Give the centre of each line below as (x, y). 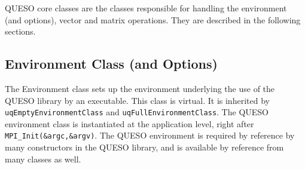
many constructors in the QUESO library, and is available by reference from (144, 147)
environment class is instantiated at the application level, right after (129, 123)
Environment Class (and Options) (111, 64)
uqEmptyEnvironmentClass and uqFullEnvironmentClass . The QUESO (137, 112)
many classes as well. (43, 159)
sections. (20, 31)
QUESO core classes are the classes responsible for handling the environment (146, 8)
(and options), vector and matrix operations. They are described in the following (153, 19)
